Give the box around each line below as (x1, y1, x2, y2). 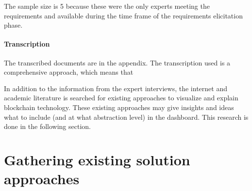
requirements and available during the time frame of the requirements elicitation (4, 10, 243, 20)
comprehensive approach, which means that (4, 67, 134, 77)
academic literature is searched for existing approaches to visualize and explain (4, 93, 238, 103)
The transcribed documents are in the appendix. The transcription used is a (4, 57, 231, 67)
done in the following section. (4, 121, 91, 131)
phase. (4, 20, 23, 30)
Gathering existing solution (4, 149, 190, 169)
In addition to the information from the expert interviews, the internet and (4, 83, 227, 93)
